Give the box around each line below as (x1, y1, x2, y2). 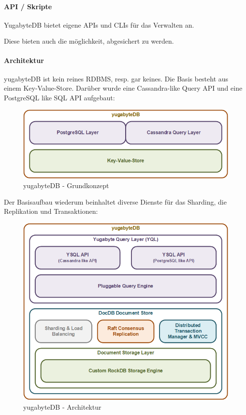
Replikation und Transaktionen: (4, 206, 98, 216)
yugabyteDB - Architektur (23, 401, 101, 412)
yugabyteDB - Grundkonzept (23, 180, 109, 190)
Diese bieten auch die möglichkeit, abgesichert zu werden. (4, 36, 174, 46)
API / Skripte (4, 1, 52, 11)
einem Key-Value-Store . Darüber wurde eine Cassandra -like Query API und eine (4, 83, 243, 93)
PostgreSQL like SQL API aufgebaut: (4, 92, 115, 102)
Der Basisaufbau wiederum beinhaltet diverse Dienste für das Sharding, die (4, 196, 227, 207)
